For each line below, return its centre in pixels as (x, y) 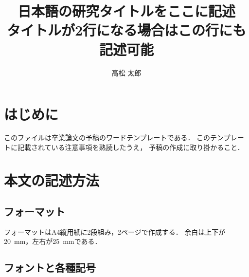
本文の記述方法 (52, 180)
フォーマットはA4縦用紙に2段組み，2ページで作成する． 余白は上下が (115, 231)
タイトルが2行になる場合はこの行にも (126, 30)
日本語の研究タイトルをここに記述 (126, 11)
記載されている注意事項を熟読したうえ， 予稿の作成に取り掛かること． (131, 147)
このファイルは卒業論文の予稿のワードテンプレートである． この (107, 138)
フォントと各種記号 (50, 268)
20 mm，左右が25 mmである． (53, 241)
